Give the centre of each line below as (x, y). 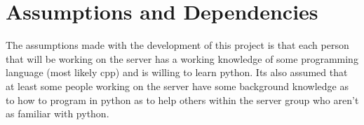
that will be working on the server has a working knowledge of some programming (182, 58)
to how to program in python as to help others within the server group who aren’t (182, 100)
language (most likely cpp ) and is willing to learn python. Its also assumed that (177, 72)
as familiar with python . (58, 113)
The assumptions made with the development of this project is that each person (177, 45)
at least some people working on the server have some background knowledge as (177, 86)
